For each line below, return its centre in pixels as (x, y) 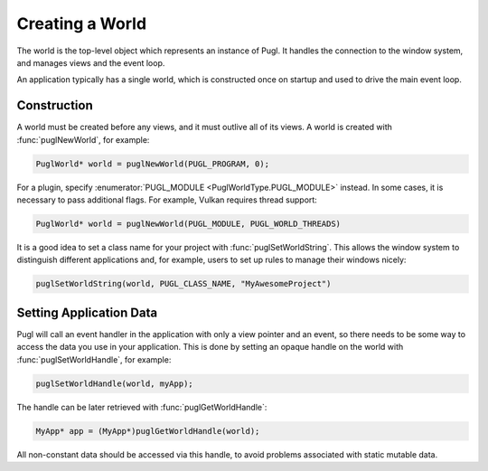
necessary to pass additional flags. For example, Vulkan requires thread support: (167, 200)
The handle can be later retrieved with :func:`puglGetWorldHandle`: (142, 407)
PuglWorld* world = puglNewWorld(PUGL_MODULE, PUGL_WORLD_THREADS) (188, 223)
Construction (55, 105)
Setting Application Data (87, 312)
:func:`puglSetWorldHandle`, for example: (94, 359)
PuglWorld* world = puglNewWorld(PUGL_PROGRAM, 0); (153, 164)
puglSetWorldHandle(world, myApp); (114, 383)
